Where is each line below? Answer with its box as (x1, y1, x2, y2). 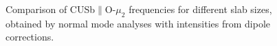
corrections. (5, 30, 54, 44)
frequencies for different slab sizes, (129, 2, 272, 16)
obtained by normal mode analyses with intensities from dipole (5, 16, 271, 30)
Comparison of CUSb (5, 2, 96, 16)
